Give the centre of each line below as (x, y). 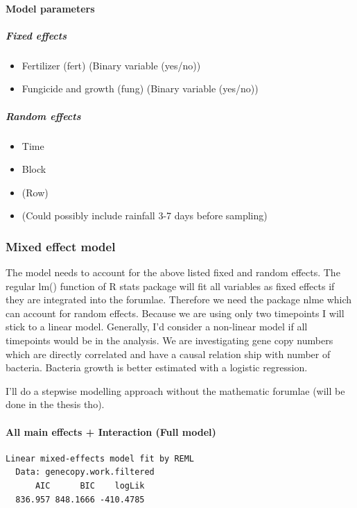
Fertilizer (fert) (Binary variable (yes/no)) (111, 65)
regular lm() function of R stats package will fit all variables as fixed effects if (170, 286)
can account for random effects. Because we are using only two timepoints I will (175, 313)
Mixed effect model (61, 246)
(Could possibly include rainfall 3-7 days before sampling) (145, 215)
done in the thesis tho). (55, 404)
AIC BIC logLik (90, 486)
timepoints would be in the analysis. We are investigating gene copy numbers (169, 340)
